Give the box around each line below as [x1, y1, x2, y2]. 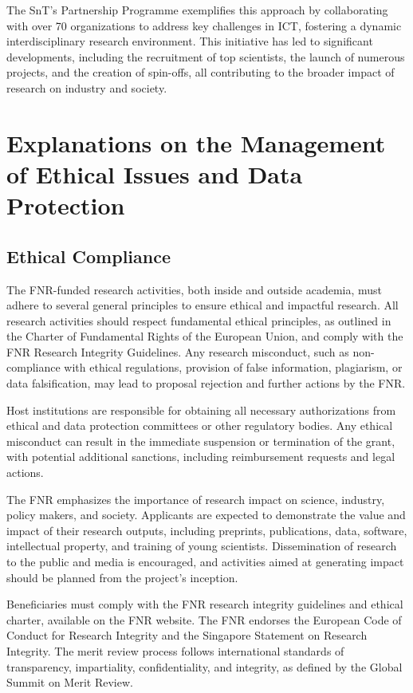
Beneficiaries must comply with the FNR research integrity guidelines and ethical [6, 596, 403, 612]
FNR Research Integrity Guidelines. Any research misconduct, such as [6, 343, 349, 360]
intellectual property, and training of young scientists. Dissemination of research [6, 537, 397, 554]
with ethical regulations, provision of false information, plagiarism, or [64, 359, 403, 376]
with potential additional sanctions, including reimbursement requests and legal [6, 448, 395, 465]
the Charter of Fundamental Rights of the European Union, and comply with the [6, 328, 403, 345]
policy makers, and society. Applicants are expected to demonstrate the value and [6, 506, 406, 523]
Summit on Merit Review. [6, 674, 133, 691]
